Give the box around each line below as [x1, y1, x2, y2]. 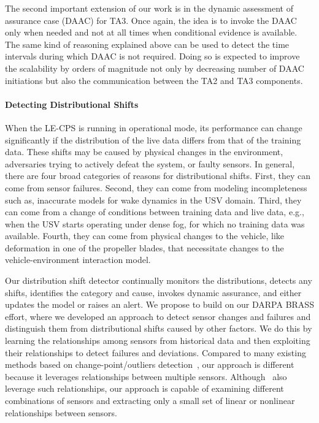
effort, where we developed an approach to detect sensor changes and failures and [5, 310, 311, 322]
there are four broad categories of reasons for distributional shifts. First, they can [5, 169, 311, 182]
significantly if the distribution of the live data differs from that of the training [5, 133, 301, 146]
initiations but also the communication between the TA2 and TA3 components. [5, 74, 303, 86]
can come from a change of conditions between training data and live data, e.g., [5, 205, 304, 218]
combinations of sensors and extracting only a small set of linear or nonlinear [5, 394, 295, 407]
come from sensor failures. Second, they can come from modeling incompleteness [5, 181, 307, 194]
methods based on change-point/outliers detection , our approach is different [5, 358, 294, 371]
